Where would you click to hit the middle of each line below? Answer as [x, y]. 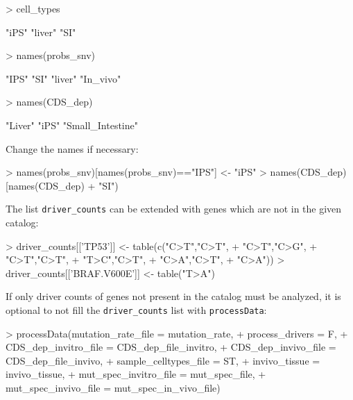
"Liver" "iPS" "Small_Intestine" [72, 125]
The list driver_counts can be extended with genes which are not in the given [174, 209]
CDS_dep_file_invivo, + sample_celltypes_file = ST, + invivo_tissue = [163, 360]
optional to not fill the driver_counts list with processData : [136, 309]
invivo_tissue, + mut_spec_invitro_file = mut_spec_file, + [136, 374]
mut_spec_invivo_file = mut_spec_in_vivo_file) [113, 387]
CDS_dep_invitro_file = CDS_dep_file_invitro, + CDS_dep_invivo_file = [171, 347]
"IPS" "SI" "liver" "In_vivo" [63, 78]
